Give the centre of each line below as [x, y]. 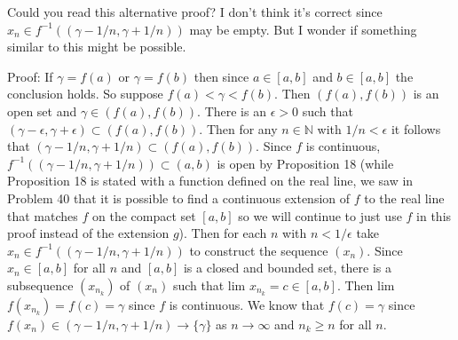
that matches [43, 215]
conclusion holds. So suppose [85, 94]
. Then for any [238, 128]
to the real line [404, 198]
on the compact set [144, 215]
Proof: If [30, 76]
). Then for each [223, 233]
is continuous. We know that [247, 304]
